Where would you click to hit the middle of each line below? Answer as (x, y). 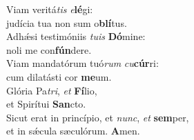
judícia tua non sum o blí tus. (67, 22)
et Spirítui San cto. (46, 104)
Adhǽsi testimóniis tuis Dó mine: (76, 36)
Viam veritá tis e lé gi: (50, 9)
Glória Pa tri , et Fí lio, (52, 90)
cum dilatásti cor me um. (59, 76)
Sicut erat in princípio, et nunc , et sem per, (98, 117)
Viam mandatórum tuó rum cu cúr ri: (83, 63)
